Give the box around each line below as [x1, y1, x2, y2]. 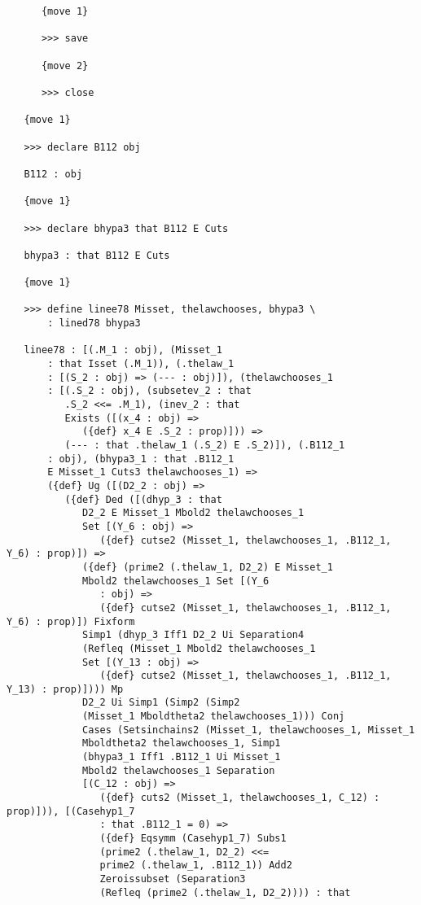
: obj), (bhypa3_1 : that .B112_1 [47, 452, 235, 465]
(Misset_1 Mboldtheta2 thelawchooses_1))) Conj [82, 710, 345, 723]
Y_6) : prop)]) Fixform [7, 615, 135, 627]
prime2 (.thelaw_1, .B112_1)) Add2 [99, 859, 292, 872]
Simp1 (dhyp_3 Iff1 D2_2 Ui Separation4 [82, 629, 305, 641]
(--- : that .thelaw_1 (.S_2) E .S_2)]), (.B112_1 [64, 439, 345, 451]
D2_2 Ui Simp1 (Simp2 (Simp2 [82, 697, 240, 709]
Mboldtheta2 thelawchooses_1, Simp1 [82, 737, 281, 750]
